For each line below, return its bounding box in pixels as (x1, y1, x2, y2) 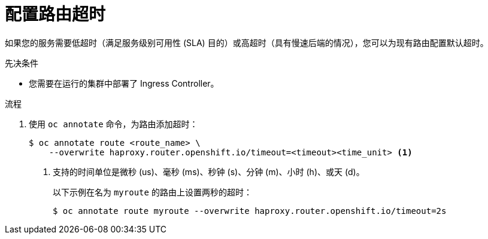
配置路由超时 (5, 4, 106, 24)
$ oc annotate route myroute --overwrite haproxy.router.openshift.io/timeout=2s (53, 206, 447, 216)
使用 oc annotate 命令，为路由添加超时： (29, 118, 198, 129)
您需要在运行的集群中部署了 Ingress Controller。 (29, 78, 219, 88)
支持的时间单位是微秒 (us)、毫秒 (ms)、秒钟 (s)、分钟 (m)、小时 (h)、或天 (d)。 (53, 166, 365, 177)
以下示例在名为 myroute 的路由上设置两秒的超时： (53, 186, 252, 197)
